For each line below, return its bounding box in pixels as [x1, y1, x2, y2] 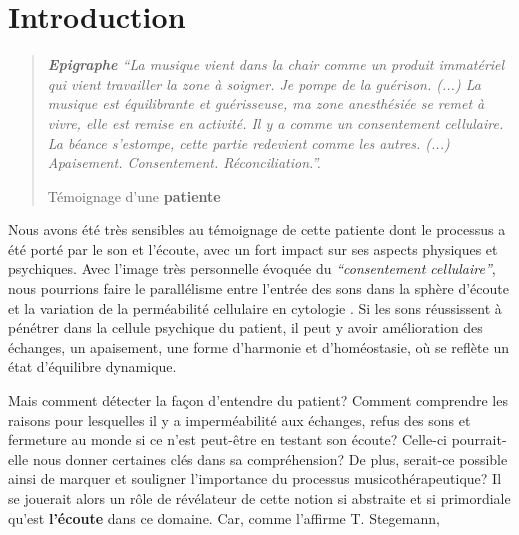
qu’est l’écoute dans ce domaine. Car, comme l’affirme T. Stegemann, [8, 507, 440, 528]
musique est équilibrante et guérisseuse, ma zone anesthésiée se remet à [47, 93, 485, 114]
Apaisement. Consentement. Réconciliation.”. [47, 152, 321, 173]
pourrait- [451, 429, 507, 450]
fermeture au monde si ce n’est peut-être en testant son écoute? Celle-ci [8, 429, 447, 450]
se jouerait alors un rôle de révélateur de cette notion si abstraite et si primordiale [8, 488, 511, 508]
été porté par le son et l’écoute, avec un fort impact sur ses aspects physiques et [8, 238, 498, 259]
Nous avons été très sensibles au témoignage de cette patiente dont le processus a [8, 219, 506, 240]
